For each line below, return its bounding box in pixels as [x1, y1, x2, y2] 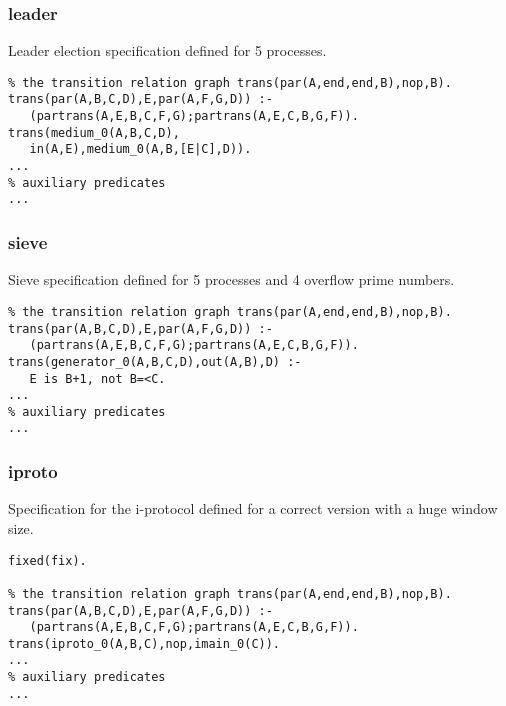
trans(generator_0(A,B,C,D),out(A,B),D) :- [8, 354, 302, 369]
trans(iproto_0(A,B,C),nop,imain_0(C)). [8, 636, 281, 651]
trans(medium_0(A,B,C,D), [8, 125, 180, 140]
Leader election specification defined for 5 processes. [8, 40, 327, 61]
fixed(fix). [8, 553, 87, 568]
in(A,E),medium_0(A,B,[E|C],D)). [29, 142, 252, 157]
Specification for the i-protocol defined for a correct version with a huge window [8, 498, 498, 519]
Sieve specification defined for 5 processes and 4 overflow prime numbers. [8, 269, 455, 290]
